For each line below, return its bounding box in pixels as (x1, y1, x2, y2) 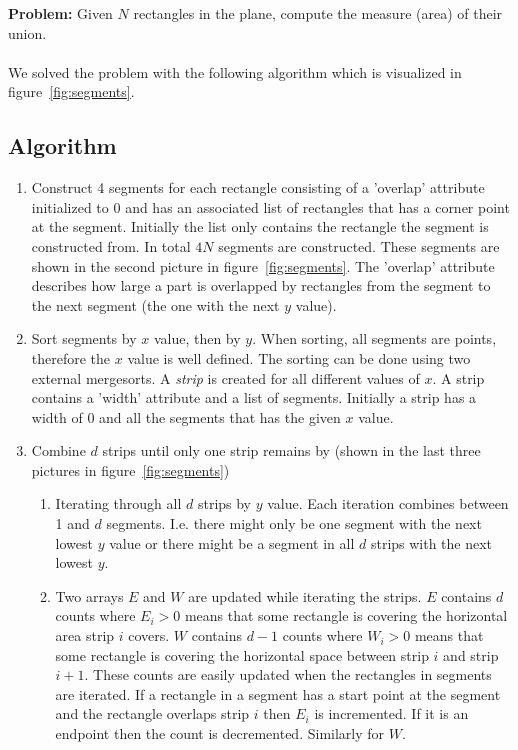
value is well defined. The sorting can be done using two (127, 347, 471, 368)
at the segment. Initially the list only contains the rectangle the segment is (31, 216, 489, 237)
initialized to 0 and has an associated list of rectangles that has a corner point (31, 196, 510, 217)
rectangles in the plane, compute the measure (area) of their (133, 3, 503, 23)
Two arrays (55, 585, 124, 606)
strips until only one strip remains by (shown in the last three (102, 440, 481, 461)
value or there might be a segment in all (109, 532, 355, 553)
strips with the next (370, 532, 493, 553)
